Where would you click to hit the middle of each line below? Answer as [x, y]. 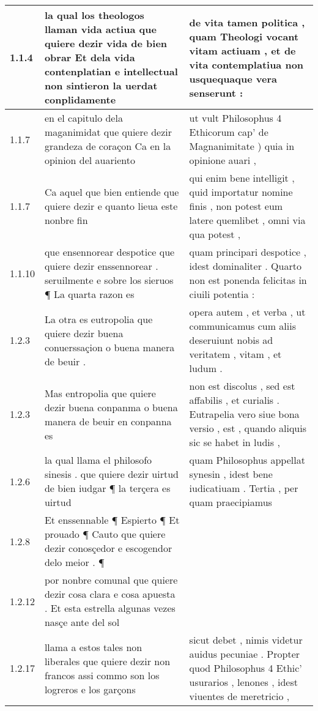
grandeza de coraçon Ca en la [108, 146]
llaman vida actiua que [100, 29]
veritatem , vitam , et [235, 354]
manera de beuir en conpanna [108, 421]
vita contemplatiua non [246, 64]
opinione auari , [223, 160]
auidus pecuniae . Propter [245, 654]
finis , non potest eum [236, 206]
